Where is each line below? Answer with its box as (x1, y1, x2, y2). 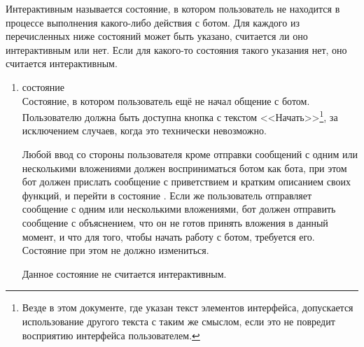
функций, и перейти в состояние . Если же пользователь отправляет (22, 187, 312, 202)
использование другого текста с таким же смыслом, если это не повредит (22, 313, 335, 328)
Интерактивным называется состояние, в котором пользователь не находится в (6, 1, 340, 15)
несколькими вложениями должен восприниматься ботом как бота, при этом (22, 160, 347, 175)
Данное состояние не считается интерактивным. (22, 266, 227, 281)
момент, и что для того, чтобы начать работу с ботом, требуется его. (22, 229, 315, 243)
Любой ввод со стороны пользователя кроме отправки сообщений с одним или (22, 147, 358, 161)
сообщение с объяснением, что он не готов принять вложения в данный (22, 215, 328, 229)
